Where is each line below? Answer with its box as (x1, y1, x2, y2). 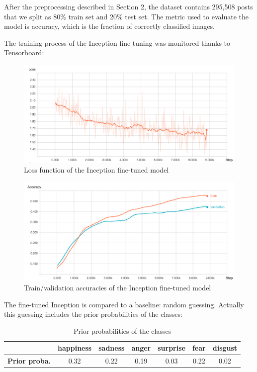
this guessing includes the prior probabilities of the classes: (4, 309, 182, 319)
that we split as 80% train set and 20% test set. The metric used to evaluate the (4, 11, 249, 21)
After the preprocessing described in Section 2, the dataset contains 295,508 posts (4, 1, 253, 11)
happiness (58, 343, 92, 353)
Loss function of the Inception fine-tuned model (24, 165, 169, 175)
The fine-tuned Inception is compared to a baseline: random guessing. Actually (4, 299, 244, 309)
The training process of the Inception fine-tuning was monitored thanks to (4, 37, 231, 48)
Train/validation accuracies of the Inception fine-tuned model (24, 282, 211, 292)
